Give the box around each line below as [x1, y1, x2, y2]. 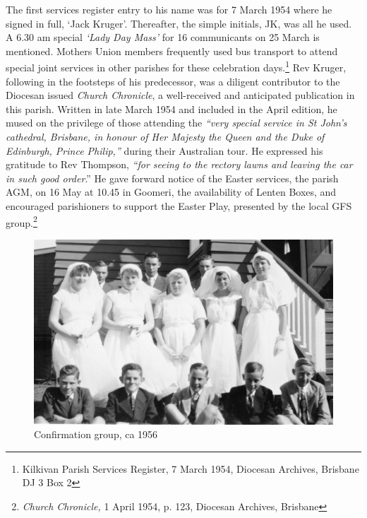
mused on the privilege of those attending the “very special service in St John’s [6, 115, 347, 130]
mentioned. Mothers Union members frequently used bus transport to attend [6, 43, 338, 58]
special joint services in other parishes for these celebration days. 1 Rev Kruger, [6, 58, 347, 75]
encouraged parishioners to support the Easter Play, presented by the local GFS [6, 198, 352, 213]
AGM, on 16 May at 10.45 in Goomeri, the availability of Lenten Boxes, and [6, 184, 337, 199]
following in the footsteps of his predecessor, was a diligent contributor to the [6, 73, 340, 88]
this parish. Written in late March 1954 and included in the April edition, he [6, 101, 337, 116]
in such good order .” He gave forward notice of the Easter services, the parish [6, 170, 339, 185]
